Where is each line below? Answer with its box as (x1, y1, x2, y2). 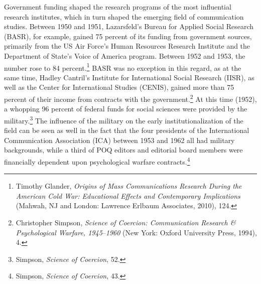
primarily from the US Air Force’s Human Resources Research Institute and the (4, 41, 250, 51)
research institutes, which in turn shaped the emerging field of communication (4, 11, 244, 22)
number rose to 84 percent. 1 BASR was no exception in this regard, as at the (4, 61, 241, 73)
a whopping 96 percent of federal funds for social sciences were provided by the (4, 103, 247, 114)
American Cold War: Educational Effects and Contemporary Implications (16, 190, 240, 201)
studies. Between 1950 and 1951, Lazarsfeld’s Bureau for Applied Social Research (4, 21, 254, 32)
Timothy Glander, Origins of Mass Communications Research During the (16, 181, 242, 191)
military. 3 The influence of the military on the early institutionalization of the (4, 113, 243, 125)
